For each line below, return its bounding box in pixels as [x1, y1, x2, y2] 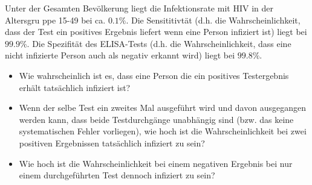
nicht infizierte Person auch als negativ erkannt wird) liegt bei [5, 49, 235, 61]
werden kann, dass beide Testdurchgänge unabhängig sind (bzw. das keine [19, 113, 294, 125]
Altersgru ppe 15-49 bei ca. [5, 13, 106, 26]
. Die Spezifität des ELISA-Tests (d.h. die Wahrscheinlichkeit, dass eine [27, 37, 291, 49]
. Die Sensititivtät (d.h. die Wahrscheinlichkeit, [126, 13, 301, 26]
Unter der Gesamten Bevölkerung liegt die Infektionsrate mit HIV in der [5, 2, 273, 14]
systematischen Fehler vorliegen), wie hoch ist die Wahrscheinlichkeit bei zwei [19, 125, 307, 137]
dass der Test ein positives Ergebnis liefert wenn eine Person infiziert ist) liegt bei [5, 25, 307, 38]
